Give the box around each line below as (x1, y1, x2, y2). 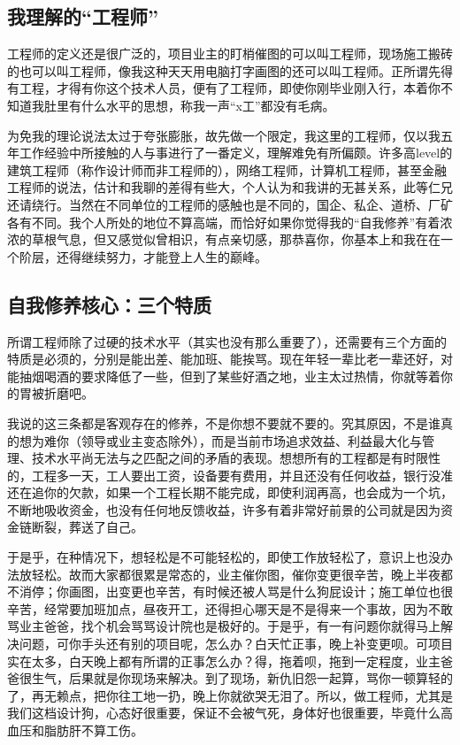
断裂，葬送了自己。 (31, 518, 143, 536)
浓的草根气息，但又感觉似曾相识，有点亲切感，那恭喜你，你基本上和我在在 (7, 230, 441, 249)
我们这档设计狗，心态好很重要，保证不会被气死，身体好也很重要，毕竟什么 (7, 703, 441, 722)
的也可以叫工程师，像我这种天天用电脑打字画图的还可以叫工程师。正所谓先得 (7, 61, 453, 80)
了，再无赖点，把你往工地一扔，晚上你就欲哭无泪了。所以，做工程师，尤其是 (7, 686, 453, 704)
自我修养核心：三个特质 (7, 290, 211, 318)
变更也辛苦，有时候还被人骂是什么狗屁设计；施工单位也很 (118, 582, 453, 601)
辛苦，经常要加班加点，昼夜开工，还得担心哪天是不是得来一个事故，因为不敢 (7, 599, 453, 618)
